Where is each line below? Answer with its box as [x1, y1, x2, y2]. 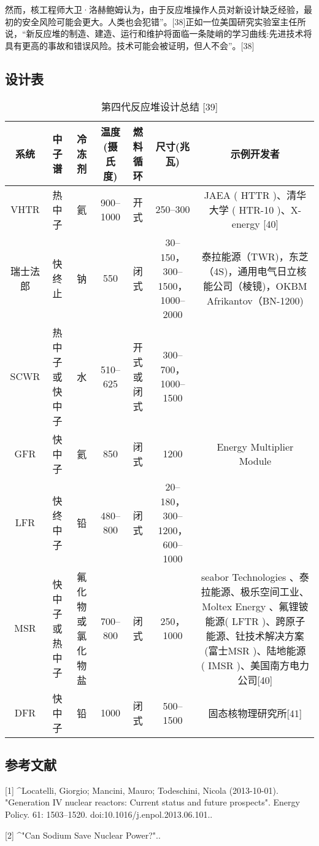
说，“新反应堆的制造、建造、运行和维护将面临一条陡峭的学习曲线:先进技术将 [5, 27, 312, 40]
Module [239, 453, 272, 468]
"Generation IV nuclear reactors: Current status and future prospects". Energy [5, 796, 300, 809]
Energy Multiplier [217, 439, 294, 454]
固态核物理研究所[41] [208, 705, 302, 720]
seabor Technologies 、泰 [201, 569, 309, 584]
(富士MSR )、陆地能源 [204, 643, 306, 658]
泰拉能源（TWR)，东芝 [201, 249, 309, 263]
